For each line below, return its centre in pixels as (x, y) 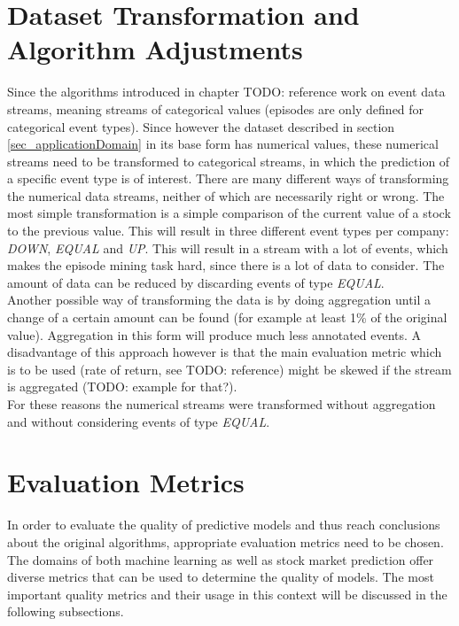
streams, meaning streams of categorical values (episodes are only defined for (216, 108)
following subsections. (66, 611)
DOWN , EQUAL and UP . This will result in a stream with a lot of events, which (228, 247)
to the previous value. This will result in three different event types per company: (228, 231)
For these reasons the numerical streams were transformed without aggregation (222, 404)
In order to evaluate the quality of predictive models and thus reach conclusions (224, 525)
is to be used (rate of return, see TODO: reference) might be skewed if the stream (229, 369)
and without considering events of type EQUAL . (139, 421)
